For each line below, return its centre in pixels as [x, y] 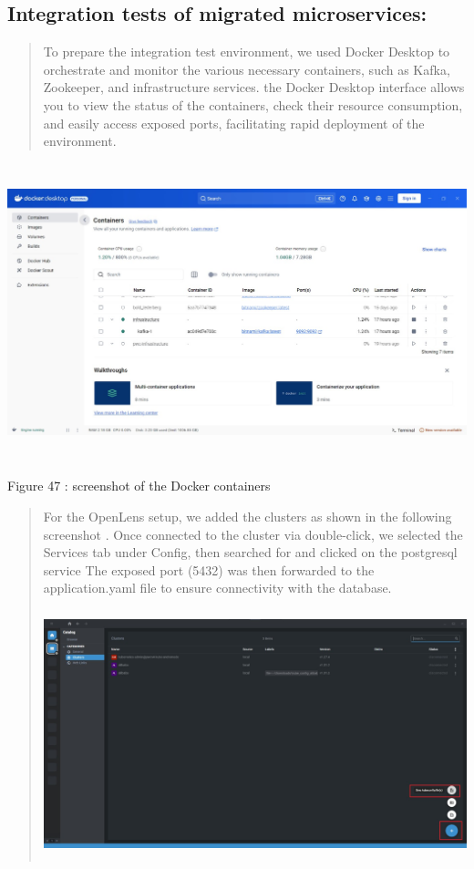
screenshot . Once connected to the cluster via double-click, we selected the [253, 534]
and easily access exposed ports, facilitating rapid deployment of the [234, 123]
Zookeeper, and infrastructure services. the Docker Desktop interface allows [254, 87]
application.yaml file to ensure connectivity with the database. [217, 588]
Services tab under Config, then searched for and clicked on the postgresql [250, 552]
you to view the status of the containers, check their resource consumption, [253, 104]
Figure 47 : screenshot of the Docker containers [139, 486]
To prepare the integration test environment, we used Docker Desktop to [247, 52]
